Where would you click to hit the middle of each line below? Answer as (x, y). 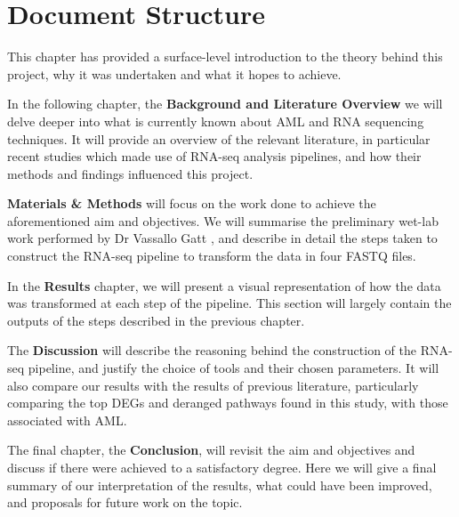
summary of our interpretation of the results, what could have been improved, (220, 485)
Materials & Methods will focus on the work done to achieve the (192, 203)
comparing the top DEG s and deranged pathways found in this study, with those (228, 403)
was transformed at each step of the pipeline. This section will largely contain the (229, 303)
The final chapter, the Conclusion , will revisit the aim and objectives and (211, 450)
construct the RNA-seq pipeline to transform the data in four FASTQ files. (212, 256)
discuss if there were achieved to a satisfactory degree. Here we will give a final (222, 467)
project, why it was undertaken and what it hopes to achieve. (174, 73)
